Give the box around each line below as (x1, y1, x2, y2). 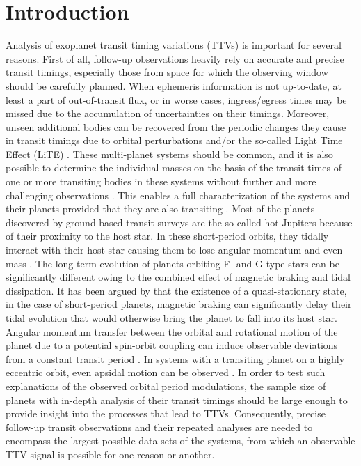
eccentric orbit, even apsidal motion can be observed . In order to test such (6, 365, 326, 380)
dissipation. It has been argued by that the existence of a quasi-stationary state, (6, 283, 347, 297)
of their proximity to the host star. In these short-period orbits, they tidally (6, 228, 329, 243)
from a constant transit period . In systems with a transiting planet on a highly (6, 351, 345, 366)
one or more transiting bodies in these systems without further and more (6, 174, 316, 189)
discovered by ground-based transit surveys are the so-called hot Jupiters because (6, 215, 353, 229)
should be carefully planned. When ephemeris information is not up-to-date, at (6, 78, 342, 93)
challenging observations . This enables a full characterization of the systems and (6, 187, 351, 202)
